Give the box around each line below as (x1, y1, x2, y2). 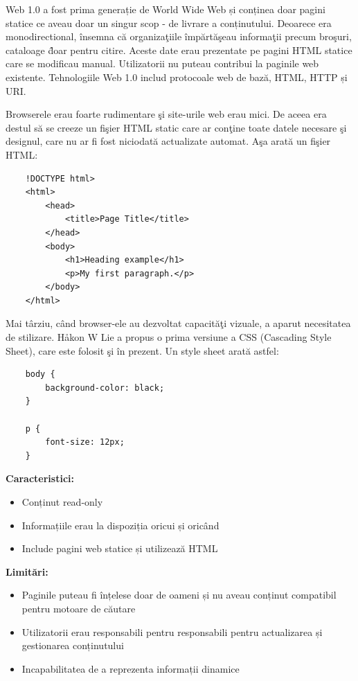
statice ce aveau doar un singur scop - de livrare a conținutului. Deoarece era (6, 15, 332, 30)
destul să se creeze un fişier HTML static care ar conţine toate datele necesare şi (6, 120, 347, 134)
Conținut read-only (21, 495, 103, 508)
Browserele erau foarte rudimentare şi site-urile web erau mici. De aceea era (6, 107, 327, 121)
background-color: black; (45, 382, 165, 393)
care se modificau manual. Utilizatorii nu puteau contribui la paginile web (6, 56, 319, 71)
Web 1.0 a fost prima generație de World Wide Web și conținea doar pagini (6, 2, 325, 16)
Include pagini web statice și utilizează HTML (21, 541, 218, 556)
